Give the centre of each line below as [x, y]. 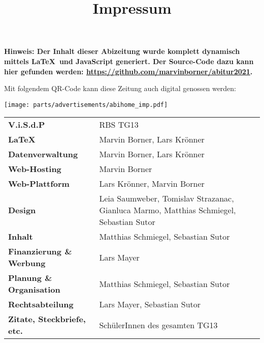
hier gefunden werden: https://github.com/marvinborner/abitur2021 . [128, 71]
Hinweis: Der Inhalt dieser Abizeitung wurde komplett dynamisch [122, 51]
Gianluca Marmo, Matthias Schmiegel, [168, 210]
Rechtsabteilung [41, 304]
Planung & [30, 278]
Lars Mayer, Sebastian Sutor [150, 304]
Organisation [34, 290]
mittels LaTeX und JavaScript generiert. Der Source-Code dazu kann [129, 61]
